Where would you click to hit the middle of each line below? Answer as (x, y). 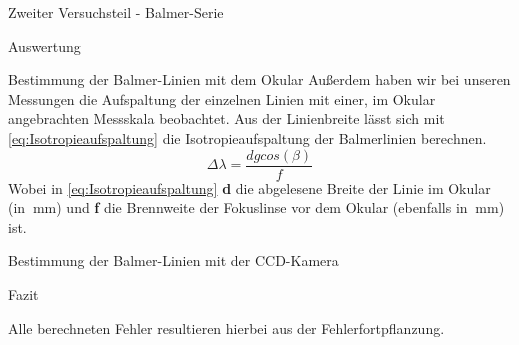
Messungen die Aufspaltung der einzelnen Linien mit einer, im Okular (222, 98)
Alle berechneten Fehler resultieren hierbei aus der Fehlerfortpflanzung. (226, 327)
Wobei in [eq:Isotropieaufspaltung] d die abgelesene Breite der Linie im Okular (249, 187)
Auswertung (44, 45)
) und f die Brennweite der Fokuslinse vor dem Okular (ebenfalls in (262, 207)
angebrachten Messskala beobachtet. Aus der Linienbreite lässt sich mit (226, 118)
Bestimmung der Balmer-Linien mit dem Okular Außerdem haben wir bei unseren (259, 79)
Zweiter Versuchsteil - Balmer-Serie (116, 12)
